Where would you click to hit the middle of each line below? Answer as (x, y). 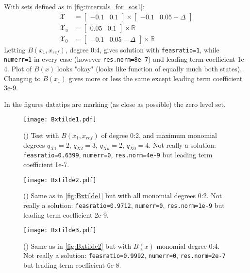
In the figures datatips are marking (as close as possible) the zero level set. (115, 104)
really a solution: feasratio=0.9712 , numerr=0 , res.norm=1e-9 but (124, 205)
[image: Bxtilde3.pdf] (60, 230)
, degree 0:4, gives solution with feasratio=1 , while (142, 49)
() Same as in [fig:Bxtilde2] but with (77, 246)
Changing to (22, 78)
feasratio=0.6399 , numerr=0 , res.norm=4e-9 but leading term (118, 155)
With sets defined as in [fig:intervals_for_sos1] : (74, 6)
